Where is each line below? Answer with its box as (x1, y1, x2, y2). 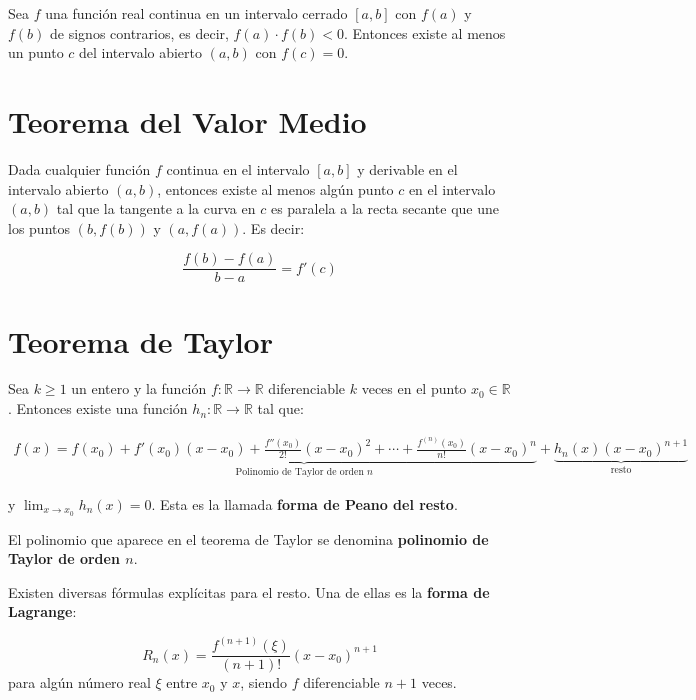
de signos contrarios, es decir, (50, 22, 229, 43)
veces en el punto (361, 378, 467, 399)
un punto (8, 42, 64, 63)
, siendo (240, 672, 287, 693)
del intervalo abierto (79, 42, 203, 63)
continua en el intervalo (166, 158, 310, 179)
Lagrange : (8, 601, 77, 622)
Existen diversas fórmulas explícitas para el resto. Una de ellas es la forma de (8, 581, 490, 602)
